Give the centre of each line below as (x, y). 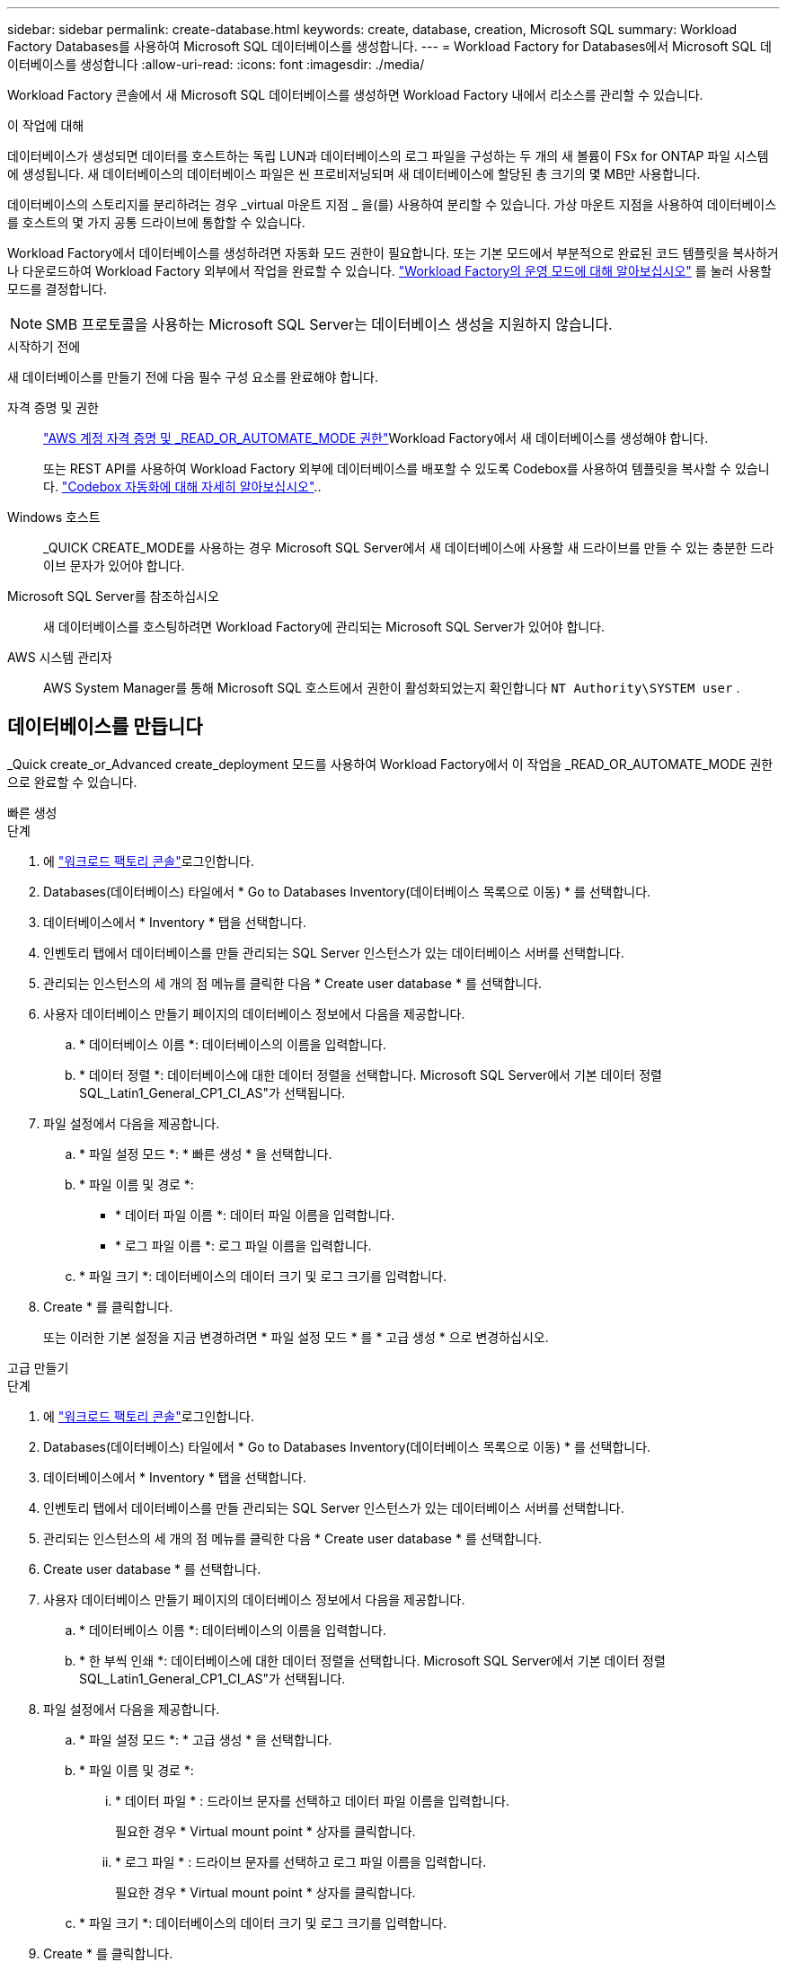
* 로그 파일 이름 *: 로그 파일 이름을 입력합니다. (243, 1245)
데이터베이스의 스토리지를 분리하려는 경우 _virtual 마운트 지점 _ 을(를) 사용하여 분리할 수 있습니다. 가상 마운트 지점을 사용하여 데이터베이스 (392, 204)
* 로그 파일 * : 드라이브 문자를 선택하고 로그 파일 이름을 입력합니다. (301, 1861)
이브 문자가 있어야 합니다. (114, 566)
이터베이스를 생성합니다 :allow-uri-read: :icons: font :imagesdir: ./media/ (216, 64)
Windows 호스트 (54, 517)
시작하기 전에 (44, 346)
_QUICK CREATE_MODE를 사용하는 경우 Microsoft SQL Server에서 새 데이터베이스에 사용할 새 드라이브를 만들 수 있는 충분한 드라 (409, 548)
